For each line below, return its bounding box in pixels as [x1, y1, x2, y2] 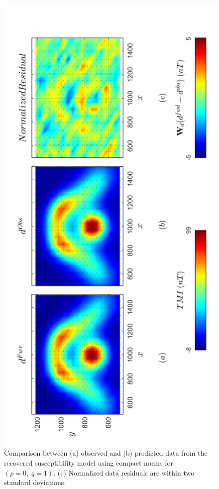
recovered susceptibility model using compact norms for [4, 458, 173, 468]
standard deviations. [4, 477, 66, 488]
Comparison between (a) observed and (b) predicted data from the [4, 448, 208, 458]
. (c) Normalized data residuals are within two [53, 467, 195, 478]
